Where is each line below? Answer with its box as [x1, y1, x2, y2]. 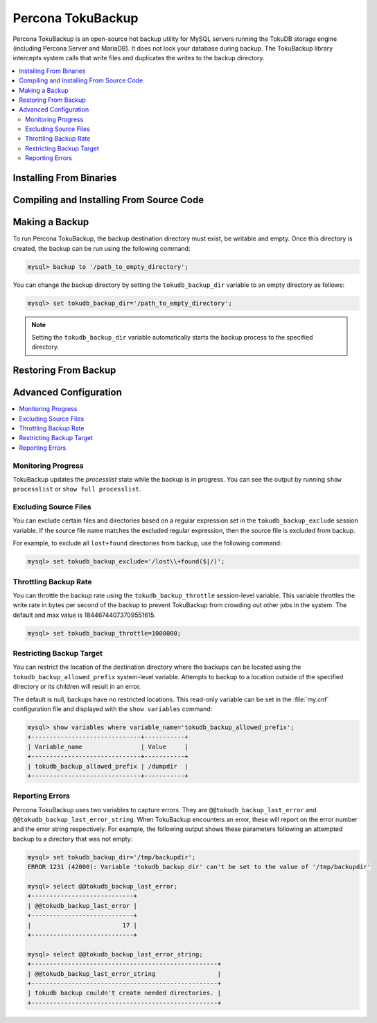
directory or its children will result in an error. [12, 683, 141, 691]
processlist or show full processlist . [12, 485, 141, 493]
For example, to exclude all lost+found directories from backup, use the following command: [12, 539, 282, 548]
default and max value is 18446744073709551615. [12, 611, 156, 619]
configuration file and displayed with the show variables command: [12, 705, 213, 713]
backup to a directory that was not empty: [12, 834, 133, 843]
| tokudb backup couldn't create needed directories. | [27, 989, 222, 997]
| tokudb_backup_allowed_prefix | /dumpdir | [27, 762, 188, 770]
